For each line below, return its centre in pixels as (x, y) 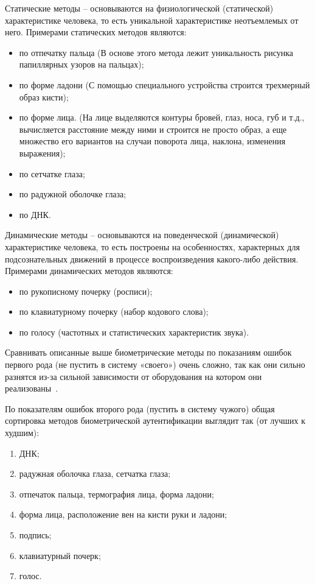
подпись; (35, 535)
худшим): (22, 433)
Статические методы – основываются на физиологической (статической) (139, 8)
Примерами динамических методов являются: (89, 271)
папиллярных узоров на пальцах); (81, 64)
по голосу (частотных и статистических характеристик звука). (134, 332)
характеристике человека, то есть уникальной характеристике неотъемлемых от (152, 20)
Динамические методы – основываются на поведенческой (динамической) (142, 235)
